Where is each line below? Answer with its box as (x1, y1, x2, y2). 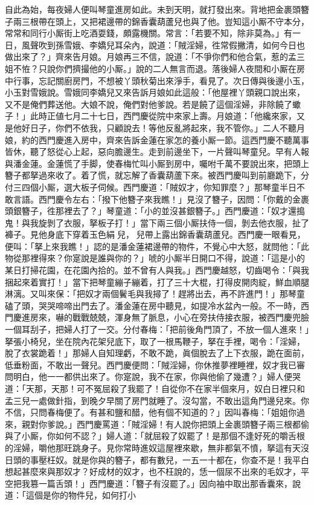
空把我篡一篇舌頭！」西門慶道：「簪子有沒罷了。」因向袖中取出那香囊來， (5, 477, 292, 489)
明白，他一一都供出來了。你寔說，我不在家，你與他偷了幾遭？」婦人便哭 (13, 370, 301, 383)
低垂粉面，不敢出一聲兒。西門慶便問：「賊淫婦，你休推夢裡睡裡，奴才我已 (5, 358, 296, 371)
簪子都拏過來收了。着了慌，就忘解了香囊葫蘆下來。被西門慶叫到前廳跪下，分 (5, 169, 309, 181)
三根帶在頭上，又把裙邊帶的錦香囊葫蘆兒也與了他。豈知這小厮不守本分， (21, 15, 309, 27)
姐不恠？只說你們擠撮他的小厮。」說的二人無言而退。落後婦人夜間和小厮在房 (5, 62, 305, 74)
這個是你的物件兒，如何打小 (25, 489, 136, 501)
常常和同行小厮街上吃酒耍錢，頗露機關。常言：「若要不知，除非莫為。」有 (5, 27, 292, 39)
